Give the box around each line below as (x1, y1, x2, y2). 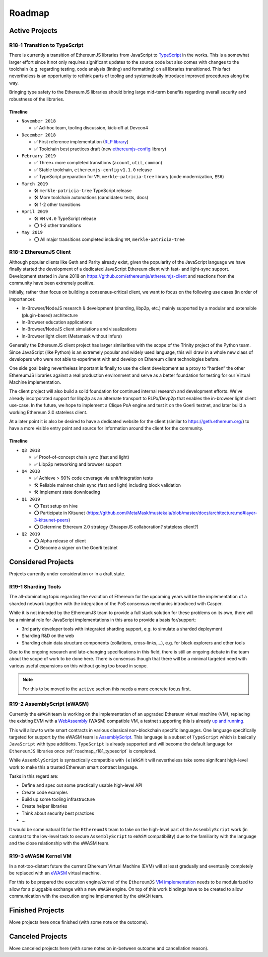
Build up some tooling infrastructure (21, 796, 95, 802)
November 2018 (21, 118, 56, 124)
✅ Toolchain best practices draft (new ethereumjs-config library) (34, 146, 166, 152)
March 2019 (21, 181, 48, 187)
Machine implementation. (9, 379, 62, 385)
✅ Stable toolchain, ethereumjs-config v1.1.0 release (34, 167, 152, 173)
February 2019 (21, 153, 56, 159)
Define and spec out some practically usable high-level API (21, 782, 142, 788)
